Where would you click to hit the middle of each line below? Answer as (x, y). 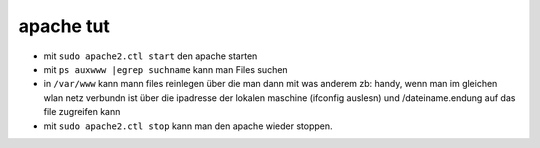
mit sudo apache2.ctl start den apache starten (150, 56)
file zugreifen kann (82, 112)
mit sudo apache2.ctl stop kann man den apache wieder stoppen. (188, 126)
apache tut (64, 26)
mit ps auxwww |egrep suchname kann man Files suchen (166, 69)
